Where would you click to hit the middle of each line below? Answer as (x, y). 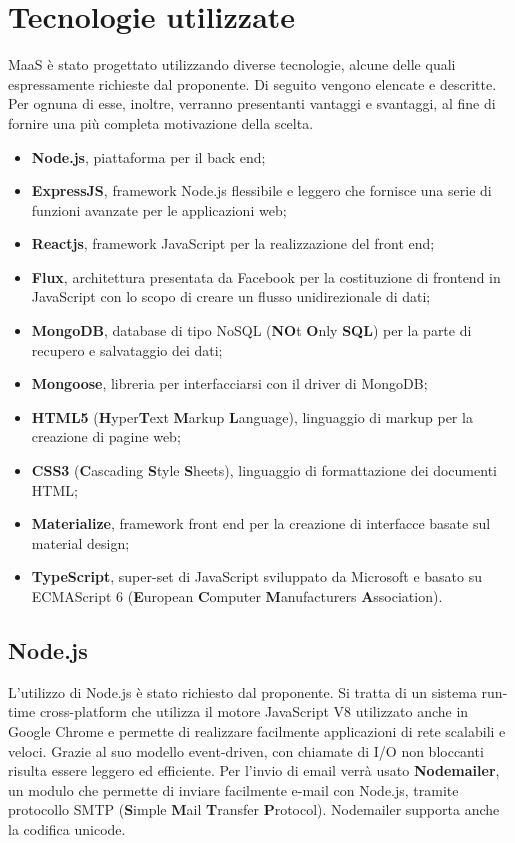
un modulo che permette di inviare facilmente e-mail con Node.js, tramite (233, 789)
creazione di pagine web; (106, 436)
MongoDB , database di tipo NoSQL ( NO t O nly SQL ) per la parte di (251, 330)
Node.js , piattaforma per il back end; (148, 156)
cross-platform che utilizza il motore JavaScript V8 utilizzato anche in (254, 711)
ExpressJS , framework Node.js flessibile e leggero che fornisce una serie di (261, 190)
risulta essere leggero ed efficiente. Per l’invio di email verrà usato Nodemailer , (254, 770)
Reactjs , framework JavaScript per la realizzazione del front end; (233, 243)
